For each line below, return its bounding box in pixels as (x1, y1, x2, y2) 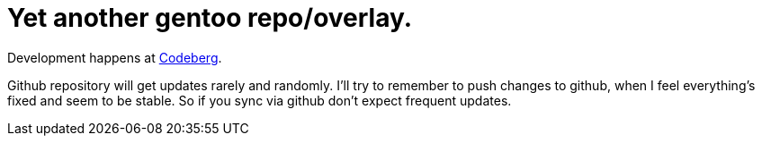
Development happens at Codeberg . (7, 49, 222, 65)
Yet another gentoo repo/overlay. (7, 3, 413, 33)
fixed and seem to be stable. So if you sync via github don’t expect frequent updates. (7, 92, 512, 108)
